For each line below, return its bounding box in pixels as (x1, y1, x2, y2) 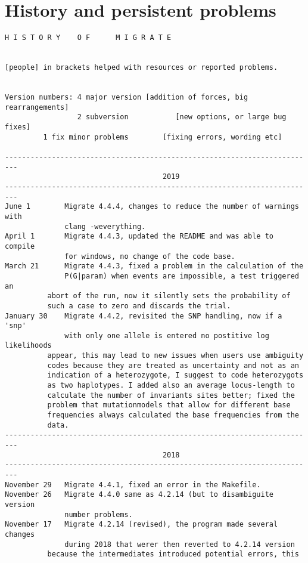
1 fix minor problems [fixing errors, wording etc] (43, 132, 282, 141)
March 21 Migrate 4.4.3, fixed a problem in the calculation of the (5, 262, 304, 271)
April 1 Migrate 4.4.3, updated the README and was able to (5, 232, 274, 241)
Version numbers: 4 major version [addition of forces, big (5, 93, 248, 102)
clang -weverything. (64, 222, 146, 231)
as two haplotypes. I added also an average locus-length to (47, 381, 295, 390)
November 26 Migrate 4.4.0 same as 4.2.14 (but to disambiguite (5, 490, 274, 499)
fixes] (5, 123, 30, 132)
